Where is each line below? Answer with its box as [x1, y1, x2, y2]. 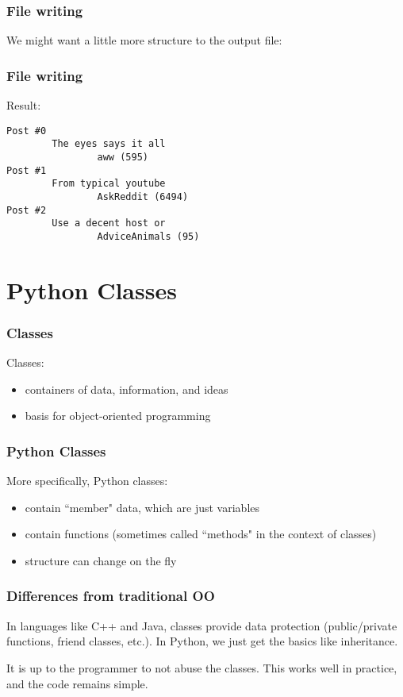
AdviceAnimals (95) [97, 230, 200, 242]
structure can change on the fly [25, 552, 177, 568]
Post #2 [6, 204, 47, 216]
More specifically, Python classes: [6, 472, 168, 489]
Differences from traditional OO [6, 586, 215, 606]
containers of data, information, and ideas [25, 380, 228, 397]
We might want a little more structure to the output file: [6, 32, 282, 48]
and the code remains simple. [6, 675, 148, 691]
